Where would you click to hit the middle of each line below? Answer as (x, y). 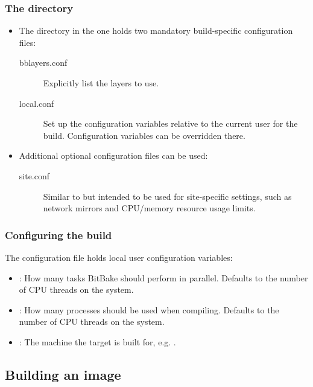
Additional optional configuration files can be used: (113, 155)
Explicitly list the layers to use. (101, 83)
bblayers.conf (43, 62)
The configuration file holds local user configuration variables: (119, 257)
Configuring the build (58, 235)
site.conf (34, 175)
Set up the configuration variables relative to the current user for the (170, 123)
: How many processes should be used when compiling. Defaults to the (149, 309)
